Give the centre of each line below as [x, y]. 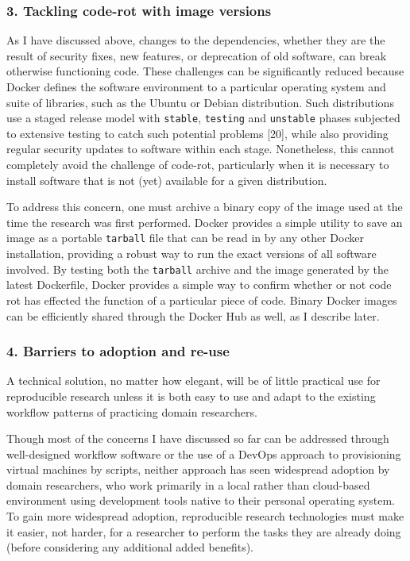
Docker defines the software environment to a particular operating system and [196, 86]
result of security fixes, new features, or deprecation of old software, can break [197, 55]
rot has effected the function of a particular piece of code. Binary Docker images [202, 300]
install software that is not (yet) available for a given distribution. [167, 180]
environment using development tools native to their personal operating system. [201, 500]
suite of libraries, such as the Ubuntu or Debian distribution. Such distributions [200, 102]
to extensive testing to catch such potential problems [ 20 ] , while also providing [197, 133]
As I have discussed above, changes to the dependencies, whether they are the [196, 40]
